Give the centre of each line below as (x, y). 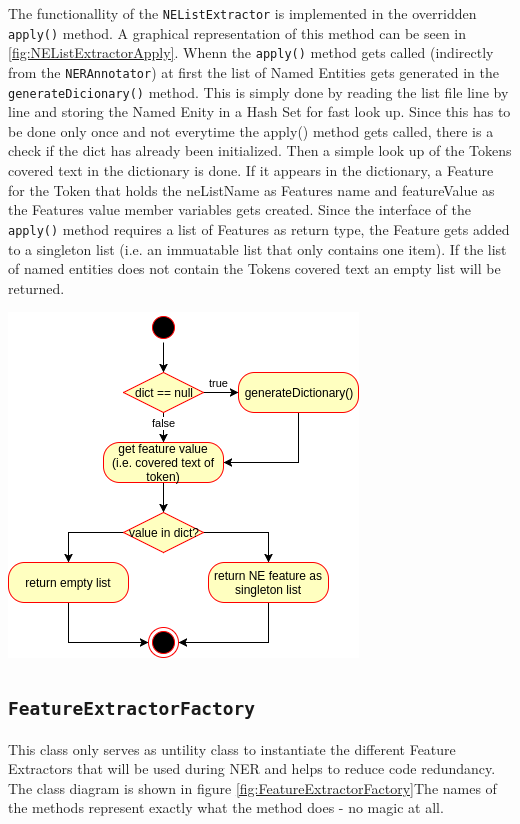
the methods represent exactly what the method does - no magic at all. (226, 807)
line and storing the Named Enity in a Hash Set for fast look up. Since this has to (259, 111)
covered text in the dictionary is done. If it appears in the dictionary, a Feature (251, 170)
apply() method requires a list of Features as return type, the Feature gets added (259, 228)
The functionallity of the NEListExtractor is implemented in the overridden (242, 13)
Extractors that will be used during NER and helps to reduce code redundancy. (252, 768)
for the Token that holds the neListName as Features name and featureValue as (251, 189)
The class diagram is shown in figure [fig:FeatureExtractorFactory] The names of (252, 787)
